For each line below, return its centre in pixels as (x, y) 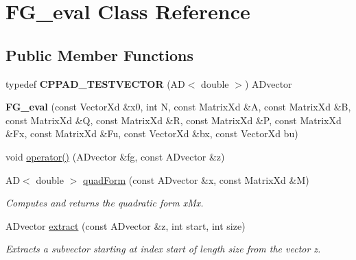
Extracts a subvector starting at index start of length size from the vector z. (163, 249)
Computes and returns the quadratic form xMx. (105, 203)
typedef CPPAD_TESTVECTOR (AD (95, 83)
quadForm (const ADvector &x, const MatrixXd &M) (196, 179)
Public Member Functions (99, 55)
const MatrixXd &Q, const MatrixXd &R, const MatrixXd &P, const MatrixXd (174, 120)
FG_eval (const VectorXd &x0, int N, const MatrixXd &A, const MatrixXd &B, (178, 107)
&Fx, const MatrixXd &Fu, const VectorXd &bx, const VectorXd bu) (152, 133)
